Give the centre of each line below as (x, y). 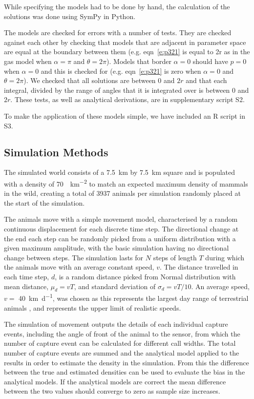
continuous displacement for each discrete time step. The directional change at (121, 228)
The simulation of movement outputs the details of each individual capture (116, 324)
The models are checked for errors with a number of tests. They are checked (118, 32)
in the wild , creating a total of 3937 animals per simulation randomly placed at (122, 193)
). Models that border (139, 61)
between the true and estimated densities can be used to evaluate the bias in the (125, 372)
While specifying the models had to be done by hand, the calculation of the (117, 6)
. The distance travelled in (199, 267)
